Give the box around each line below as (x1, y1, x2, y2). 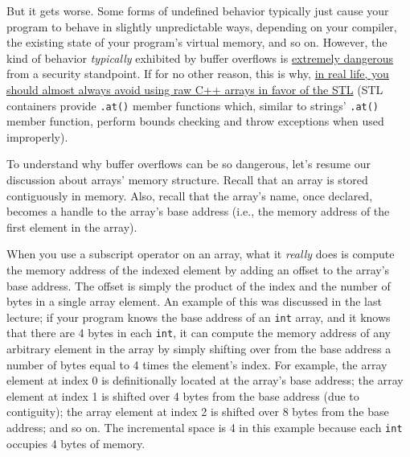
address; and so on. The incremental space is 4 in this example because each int (6, 419, 403, 436)
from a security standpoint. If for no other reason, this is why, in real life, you (6, 65, 389, 82)
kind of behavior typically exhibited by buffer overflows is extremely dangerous (6, 49, 394, 66)
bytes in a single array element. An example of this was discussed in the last (6, 293, 382, 310)
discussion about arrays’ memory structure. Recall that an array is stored (6, 171, 368, 187)
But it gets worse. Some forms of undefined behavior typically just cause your (6, 2, 389, 19)
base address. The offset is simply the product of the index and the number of (6, 277, 391, 294)
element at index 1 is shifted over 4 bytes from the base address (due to (6, 387, 359, 404)
